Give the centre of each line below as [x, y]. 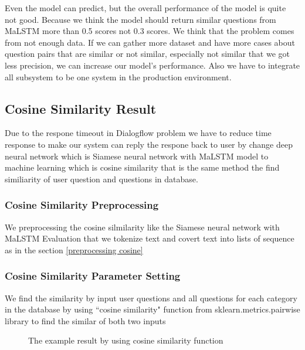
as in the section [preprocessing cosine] [74, 249]
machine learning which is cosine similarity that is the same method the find [142, 167]
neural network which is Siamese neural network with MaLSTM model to [137, 156]
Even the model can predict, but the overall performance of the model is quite [145, 8]
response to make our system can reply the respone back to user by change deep [149, 144]
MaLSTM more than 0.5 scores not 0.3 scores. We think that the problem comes [150, 31]
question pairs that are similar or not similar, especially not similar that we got [148, 54]
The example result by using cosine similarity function [126, 340]
